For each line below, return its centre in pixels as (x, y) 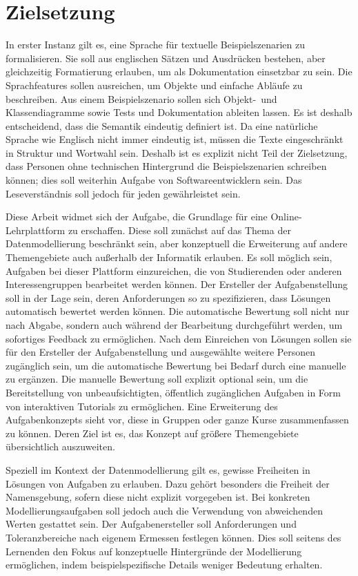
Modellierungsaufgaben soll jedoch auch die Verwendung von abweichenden (164, 510)
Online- (286, 217)
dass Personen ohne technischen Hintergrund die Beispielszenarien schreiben (166, 166)
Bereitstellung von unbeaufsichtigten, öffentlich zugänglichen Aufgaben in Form (173, 392)
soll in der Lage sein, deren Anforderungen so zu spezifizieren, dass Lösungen (168, 297)
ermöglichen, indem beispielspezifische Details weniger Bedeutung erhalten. (164, 565)
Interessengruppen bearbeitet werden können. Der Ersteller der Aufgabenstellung (177, 284)
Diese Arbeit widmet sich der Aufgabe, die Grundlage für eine (137, 217)
